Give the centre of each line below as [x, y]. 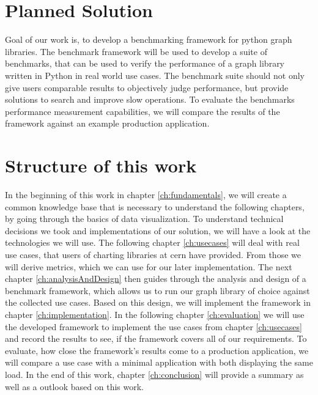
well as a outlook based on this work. [74, 386]
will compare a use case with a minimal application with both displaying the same [159, 362]
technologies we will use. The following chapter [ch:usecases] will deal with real [152, 242]
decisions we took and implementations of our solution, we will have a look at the [158, 230]
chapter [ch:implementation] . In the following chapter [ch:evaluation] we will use [155, 314]
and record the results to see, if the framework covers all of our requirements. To [156, 338]
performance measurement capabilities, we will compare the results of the [142, 111]
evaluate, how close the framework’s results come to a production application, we [157, 350]
